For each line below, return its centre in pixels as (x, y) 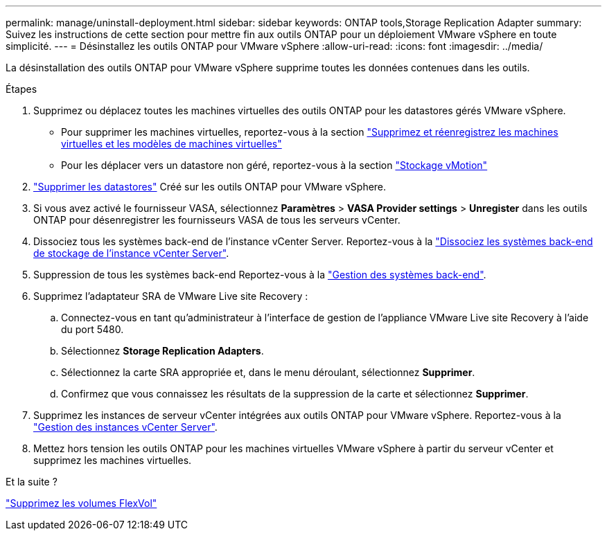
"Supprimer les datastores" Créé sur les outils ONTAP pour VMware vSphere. (210, 187)
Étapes (21, 89)
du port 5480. (93, 329)
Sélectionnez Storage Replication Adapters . (162, 351)
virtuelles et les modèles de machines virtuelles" (171, 144)
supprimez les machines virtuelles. (113, 460)
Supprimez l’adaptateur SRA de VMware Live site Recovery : (171, 296)
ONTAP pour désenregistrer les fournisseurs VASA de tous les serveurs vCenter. (217, 220)
